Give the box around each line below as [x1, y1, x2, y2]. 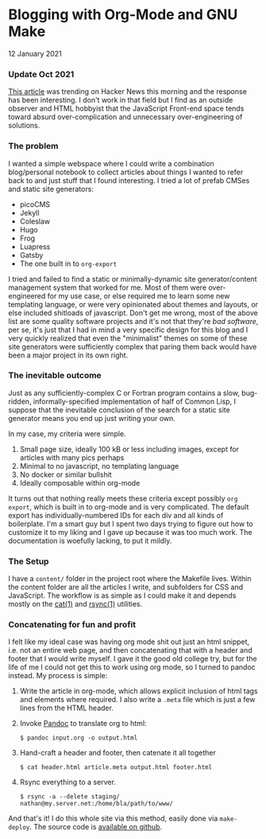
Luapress [19, 241, 51, 252]
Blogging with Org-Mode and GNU [8, 6, 238, 24]
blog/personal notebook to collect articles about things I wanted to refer [8, 167, 244, 177]
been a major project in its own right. [8, 350, 129, 360]
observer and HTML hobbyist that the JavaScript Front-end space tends [8, 103, 245, 113]
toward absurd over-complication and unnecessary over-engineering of [8, 112, 243, 122]
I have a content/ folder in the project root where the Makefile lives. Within [8, 574, 252, 583]
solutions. [8, 121, 40, 131]
